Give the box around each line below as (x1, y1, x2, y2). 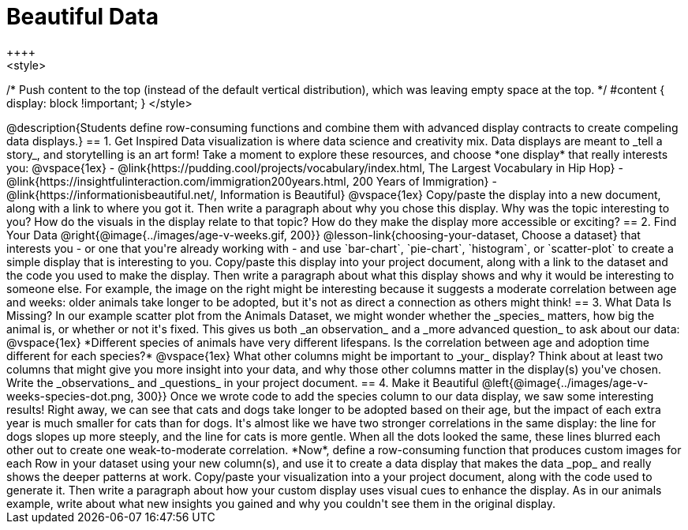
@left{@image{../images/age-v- (481, 375, 649, 389)
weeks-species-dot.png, (6, 389, 134, 403)
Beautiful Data (6, 3, 159, 30)
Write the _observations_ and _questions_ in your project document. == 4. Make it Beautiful (6, 375, 479, 389)
